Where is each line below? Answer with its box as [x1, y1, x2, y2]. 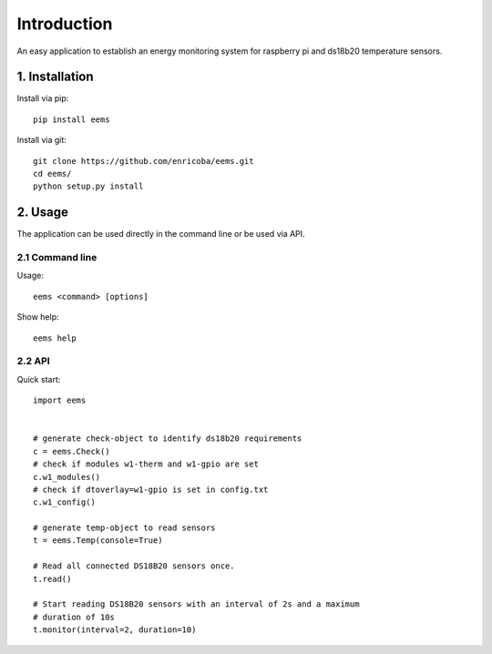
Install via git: [16, 135, 67, 146]
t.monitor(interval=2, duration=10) [33, 625, 197, 635]
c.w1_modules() [33, 472, 101, 482]
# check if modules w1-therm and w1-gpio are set [33, 459, 260, 469]
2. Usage [16, 205, 68, 220]
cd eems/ [33, 169, 72, 179]
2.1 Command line [16, 251, 97, 264]
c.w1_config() [33, 497, 96, 507]
